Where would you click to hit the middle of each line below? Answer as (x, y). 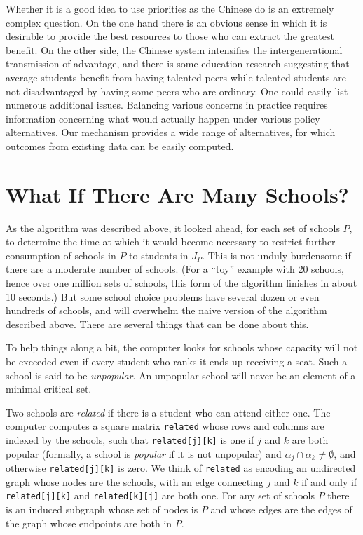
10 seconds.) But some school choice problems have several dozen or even (163, 296)
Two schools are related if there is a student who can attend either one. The (168, 412)
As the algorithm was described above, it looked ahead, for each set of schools (173, 228)
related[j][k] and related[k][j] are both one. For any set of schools (160, 495)
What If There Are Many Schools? (177, 194)
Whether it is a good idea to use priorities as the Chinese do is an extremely (170, 8)
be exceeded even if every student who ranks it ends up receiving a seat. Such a (177, 361)
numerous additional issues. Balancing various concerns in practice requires (167, 105)
